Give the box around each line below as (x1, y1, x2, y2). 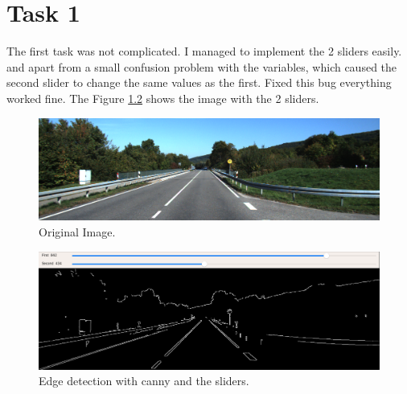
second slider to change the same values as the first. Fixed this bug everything (6, 74, 392, 91)
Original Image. (39, 224, 116, 240)
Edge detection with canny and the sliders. (39, 372, 249, 389)
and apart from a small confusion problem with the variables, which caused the (6, 58, 397, 75)
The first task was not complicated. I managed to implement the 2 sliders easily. (6, 43, 402, 60)
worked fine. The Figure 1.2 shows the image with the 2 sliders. (6, 89, 319, 106)
